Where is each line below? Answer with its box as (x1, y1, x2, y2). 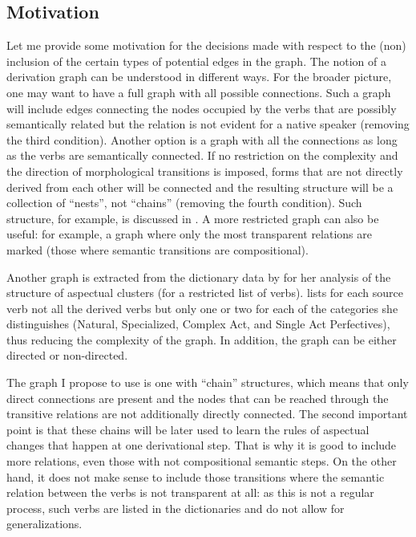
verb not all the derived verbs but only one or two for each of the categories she (6, 299, 398, 316)
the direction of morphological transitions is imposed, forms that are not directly (6, 162, 403, 179)
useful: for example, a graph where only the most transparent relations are (6, 226, 372, 242)
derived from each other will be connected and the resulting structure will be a (6, 178, 394, 195)
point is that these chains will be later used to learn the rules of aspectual (6, 421, 370, 437)
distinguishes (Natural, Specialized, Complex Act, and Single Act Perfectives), (6, 315, 390, 332)
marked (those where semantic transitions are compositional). (6, 241, 309, 258)
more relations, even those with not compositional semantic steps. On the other (6, 453, 397, 470)
